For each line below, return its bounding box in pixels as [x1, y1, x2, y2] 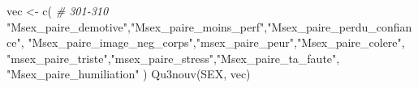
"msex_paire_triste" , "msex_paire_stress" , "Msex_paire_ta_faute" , [6, 49, 340, 66]
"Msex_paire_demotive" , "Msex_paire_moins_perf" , [6, 18, 268, 35]
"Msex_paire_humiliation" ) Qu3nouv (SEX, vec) [6, 65, 251, 82]
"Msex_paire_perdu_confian [267, 18, 412, 35]
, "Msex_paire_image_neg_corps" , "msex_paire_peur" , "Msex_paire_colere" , [20, 34, 405, 51]
